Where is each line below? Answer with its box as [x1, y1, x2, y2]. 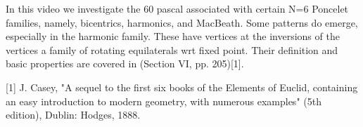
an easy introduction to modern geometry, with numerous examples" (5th [6, 93, 321, 108]
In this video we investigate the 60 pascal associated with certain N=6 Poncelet [6, 1, 349, 15]
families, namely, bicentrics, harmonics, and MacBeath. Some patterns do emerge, [6, 15, 358, 29]
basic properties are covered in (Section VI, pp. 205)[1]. [6, 56, 244, 71]
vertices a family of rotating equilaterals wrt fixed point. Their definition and [6, 42, 338, 57]
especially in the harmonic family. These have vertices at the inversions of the [6, 29, 340, 44]
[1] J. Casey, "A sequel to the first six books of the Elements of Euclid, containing [6, 79, 358, 94]
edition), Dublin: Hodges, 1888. [6, 107, 141, 122]
